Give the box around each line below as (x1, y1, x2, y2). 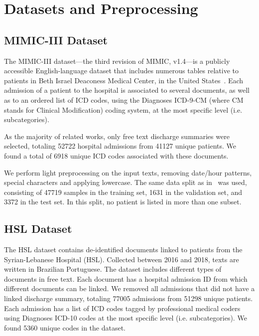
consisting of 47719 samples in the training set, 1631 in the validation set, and (4, 186, 243, 197)
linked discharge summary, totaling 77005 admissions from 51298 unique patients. (4, 293, 253, 304)
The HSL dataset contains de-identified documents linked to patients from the (4, 244, 243, 255)
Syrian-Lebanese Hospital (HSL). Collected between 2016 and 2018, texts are (4, 254, 239, 264)
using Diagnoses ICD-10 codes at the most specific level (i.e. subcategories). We (4, 313, 247, 323)
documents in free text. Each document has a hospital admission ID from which (4, 273, 248, 284)
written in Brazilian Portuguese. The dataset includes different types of (4, 264, 222, 274)
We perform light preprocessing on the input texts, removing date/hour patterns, (4, 167, 252, 177)
